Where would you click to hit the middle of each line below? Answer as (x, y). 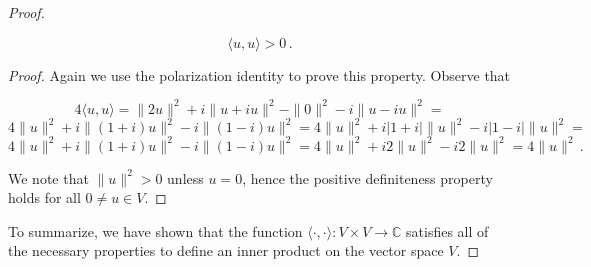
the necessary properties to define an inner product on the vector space (226, 250)
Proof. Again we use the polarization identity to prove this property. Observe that (259, 74)
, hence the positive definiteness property (367, 177)
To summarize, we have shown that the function (155, 230)
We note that (48, 177)
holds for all (44, 197)
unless (185, 177)
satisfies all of (447, 230)
